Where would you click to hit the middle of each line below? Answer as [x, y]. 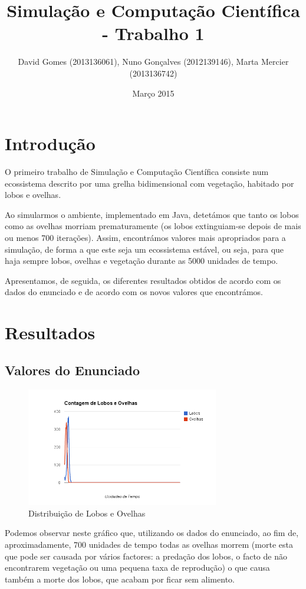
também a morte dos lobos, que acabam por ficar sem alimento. [120, 579]
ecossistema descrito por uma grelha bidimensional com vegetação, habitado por [149, 183]
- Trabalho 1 [153, 33]
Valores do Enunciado [73, 370]
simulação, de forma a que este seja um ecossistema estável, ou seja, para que [144, 249]
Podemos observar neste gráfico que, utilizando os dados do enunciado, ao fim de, [152, 533]
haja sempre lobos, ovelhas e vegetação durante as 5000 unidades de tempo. [142, 261]
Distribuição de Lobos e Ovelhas [87, 513]
